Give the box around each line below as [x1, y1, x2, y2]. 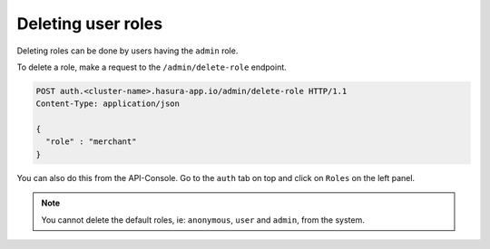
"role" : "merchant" [45, 137, 137, 147]
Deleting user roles [16, 14, 163, 34]
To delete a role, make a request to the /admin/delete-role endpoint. [16, 62, 288, 72]
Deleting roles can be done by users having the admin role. [16, 45, 239, 56]
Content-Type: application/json [35, 99, 181, 109]
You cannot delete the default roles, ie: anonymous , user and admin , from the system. [41, 214, 365, 225]
